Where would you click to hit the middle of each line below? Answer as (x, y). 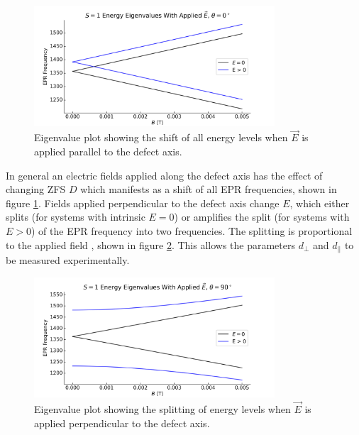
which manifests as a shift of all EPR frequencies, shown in (209, 189)
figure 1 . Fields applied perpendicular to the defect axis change (143, 203)
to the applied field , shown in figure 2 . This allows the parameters (150, 244)
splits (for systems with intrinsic (76, 217)
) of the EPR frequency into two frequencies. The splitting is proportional (192, 230)
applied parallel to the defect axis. (108, 151)
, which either (320, 203)
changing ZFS (36, 189)
